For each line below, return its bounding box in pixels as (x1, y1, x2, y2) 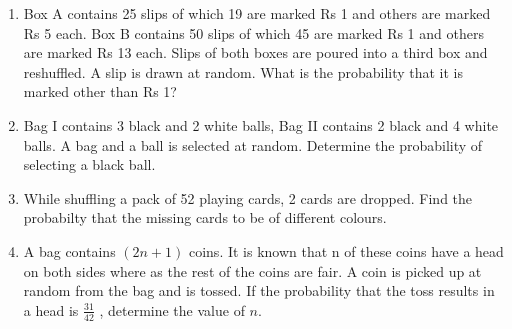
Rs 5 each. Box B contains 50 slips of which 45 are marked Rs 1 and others (23, 22, 484, 43)
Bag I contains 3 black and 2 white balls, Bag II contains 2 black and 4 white (23, 114, 499, 135)
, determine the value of (99, 299, 245, 320)
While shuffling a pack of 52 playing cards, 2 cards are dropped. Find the (23, 187, 473, 208)
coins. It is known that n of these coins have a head (188, 240, 504, 261)
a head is (23, 299, 79, 320)
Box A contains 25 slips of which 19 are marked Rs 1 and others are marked (23, 3, 491, 23)
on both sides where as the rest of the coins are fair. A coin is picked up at (23, 260, 482, 281)
